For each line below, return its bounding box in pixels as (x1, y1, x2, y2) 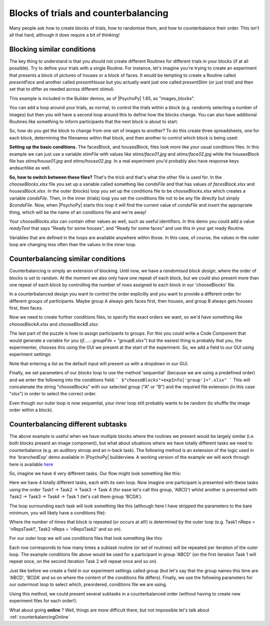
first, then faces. (9, 305, 43, 311)
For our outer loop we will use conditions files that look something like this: (9, 535, 163, 541)
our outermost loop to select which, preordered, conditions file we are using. (9, 581, 167, 587)
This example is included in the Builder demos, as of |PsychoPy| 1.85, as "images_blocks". (9, 95, 195, 101)
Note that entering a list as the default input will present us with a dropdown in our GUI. (9, 360, 188, 366)
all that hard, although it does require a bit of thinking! (9, 32, 120, 38)
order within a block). (9, 407, 53, 413)
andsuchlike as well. (9, 165, 51, 171)
